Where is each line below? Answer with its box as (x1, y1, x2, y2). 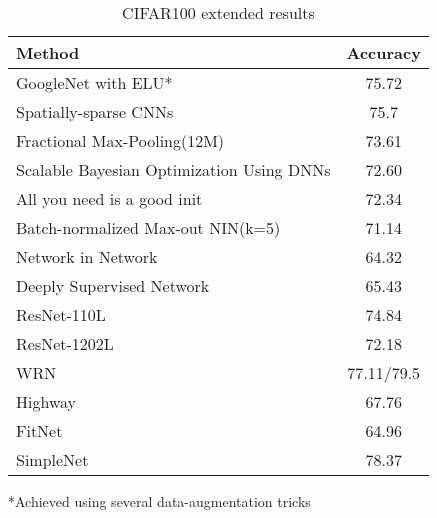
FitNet (16, 419, 63, 442)
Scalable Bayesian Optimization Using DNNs (16, 158, 331, 181)
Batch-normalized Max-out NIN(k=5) (16, 216, 281, 239)
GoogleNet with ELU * (16, 71, 173, 94)
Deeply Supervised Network (16, 274, 210, 297)
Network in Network (16, 245, 158, 268)
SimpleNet (16, 448, 89, 471)
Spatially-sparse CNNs (16, 100, 174, 123)
